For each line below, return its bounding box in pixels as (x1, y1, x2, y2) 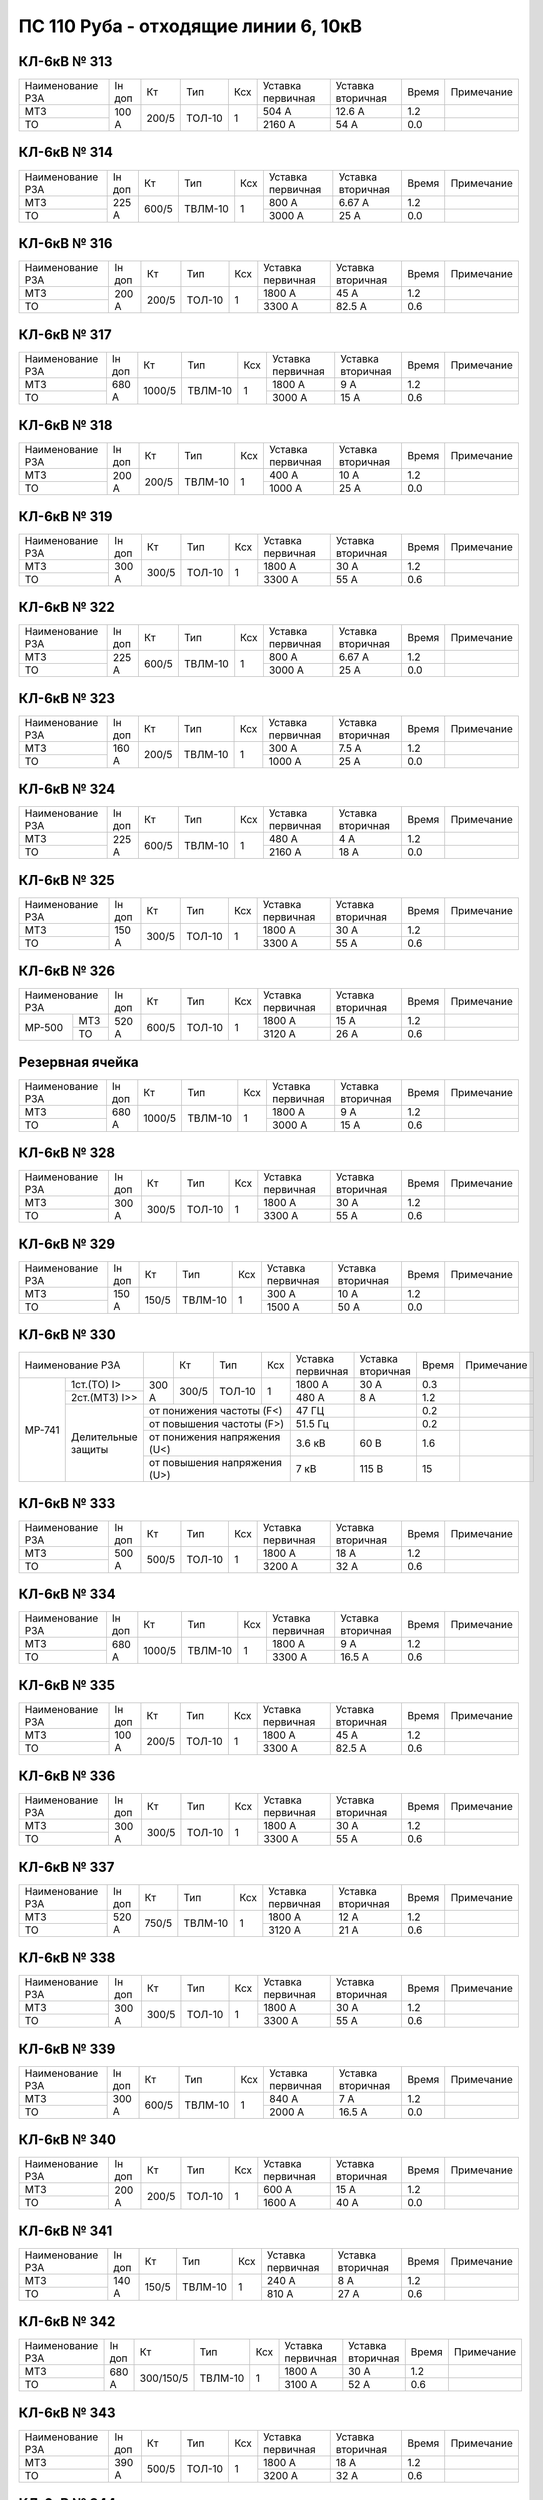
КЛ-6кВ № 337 (18, 1858, 115, 1875)
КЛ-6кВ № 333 (18, 1495, 116, 1512)
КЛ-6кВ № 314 (18, 144, 114, 161)
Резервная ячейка (18, 1053, 139, 1070)
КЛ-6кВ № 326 (18, 963, 115, 980)
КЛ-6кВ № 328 (18, 1145, 115, 1162)
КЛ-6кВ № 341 (18, 2222, 113, 2239)
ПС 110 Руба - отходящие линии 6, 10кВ (18, 15, 363, 37)
